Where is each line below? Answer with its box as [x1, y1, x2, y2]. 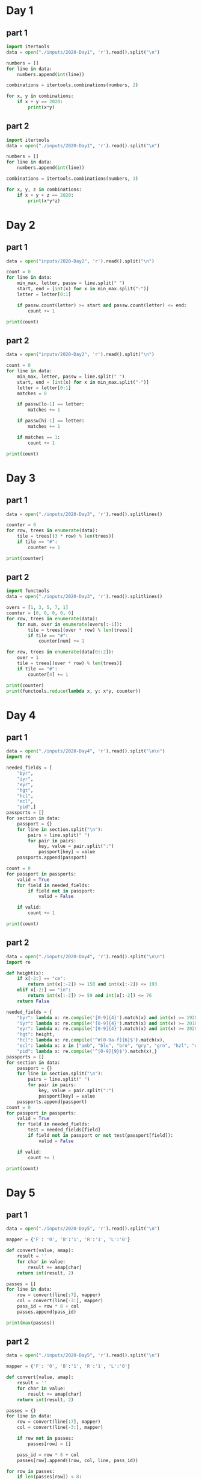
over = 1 [17, 655, 39, 661]
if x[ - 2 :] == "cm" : [17, 976, 66, 982]
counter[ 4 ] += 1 [28, 671, 69, 678]
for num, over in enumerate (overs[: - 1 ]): [17, 621, 122, 628]
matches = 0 [17, 390, 47, 396]
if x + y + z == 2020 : [17, 192, 74, 198]
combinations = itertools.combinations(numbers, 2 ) [6, 82, 138, 88]
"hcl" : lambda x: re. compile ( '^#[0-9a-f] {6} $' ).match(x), [17, 1037, 165, 1043]
